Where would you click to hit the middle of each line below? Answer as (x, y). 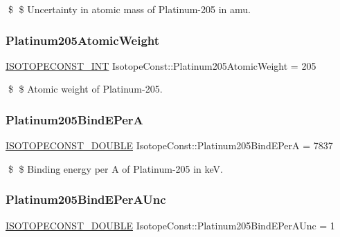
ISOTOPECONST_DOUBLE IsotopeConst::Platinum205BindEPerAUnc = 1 (170, 225)
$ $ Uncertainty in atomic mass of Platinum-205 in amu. (129, 9)
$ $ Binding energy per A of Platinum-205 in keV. (115, 168)
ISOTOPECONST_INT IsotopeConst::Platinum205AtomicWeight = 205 (161, 65)
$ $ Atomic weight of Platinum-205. (85, 89)
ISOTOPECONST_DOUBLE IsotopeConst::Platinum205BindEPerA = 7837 (169, 145)
